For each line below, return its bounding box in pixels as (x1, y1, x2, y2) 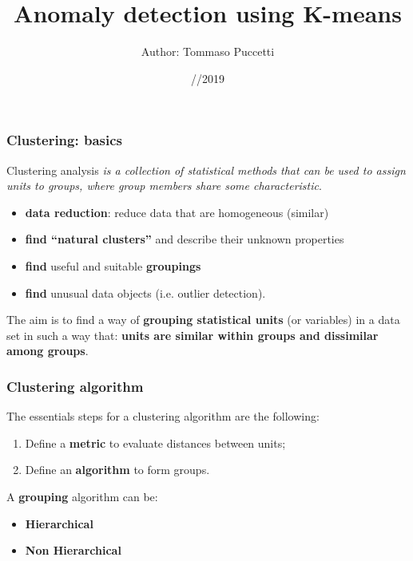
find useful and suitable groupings (25, 257, 201, 274)
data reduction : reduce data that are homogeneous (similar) (25, 203, 329, 220)
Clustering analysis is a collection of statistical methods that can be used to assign (6, 161, 406, 178)
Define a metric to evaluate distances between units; (25, 434, 286, 451)
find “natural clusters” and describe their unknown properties (25, 231, 344, 247)
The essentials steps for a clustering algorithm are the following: (6, 408, 320, 425)
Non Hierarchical (25, 542, 121, 559)
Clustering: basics (6, 130, 122, 150)
